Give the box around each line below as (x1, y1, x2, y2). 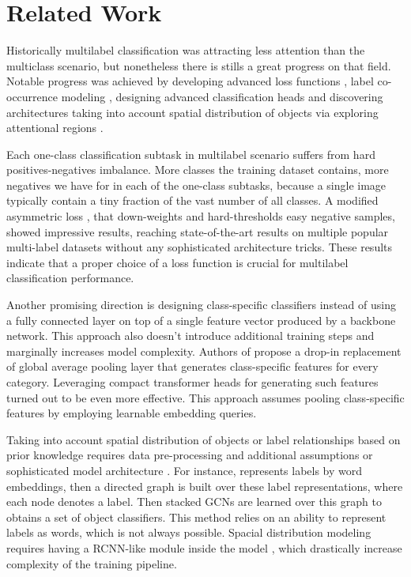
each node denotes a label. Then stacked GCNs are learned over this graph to (6, 493, 382, 510)
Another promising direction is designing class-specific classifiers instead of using (6, 296, 396, 313)
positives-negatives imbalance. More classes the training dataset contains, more (6, 161, 389, 178)
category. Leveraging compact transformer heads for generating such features (6, 374, 379, 390)
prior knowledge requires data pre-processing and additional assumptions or (6, 447, 373, 463)
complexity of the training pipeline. (6, 555, 177, 571)
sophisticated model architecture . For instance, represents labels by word (6, 462, 363, 478)
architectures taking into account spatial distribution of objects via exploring (6, 104, 379, 120)
